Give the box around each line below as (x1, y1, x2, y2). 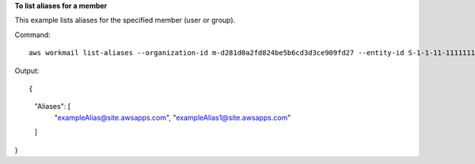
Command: (14, 30, 51, 39)
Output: (14, 65, 40, 75)
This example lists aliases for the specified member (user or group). (14, 16, 236, 25)
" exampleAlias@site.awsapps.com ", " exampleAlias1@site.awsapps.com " (54, 113, 291, 122)
